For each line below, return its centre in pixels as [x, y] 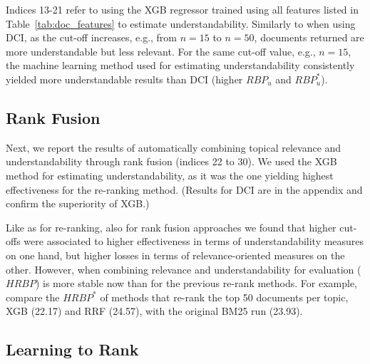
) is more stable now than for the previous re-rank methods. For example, [196, 283]
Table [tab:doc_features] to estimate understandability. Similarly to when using [181, 23]
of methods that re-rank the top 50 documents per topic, [224, 297]
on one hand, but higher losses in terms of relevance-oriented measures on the [175, 255]
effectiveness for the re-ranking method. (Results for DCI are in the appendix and [184, 189]
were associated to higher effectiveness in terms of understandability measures [194, 241]
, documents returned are [309, 37]
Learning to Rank [72, 349]
